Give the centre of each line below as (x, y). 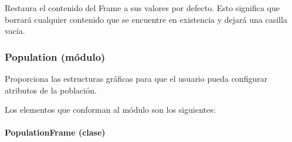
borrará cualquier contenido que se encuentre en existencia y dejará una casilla (146, 19)
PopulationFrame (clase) (55, 132)
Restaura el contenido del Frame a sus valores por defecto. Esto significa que (142, 8)
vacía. (15, 31)
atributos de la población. (51, 90)
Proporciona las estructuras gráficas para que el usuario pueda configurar (136, 78)
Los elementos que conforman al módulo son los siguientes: (110, 110)
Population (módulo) (55, 56)
